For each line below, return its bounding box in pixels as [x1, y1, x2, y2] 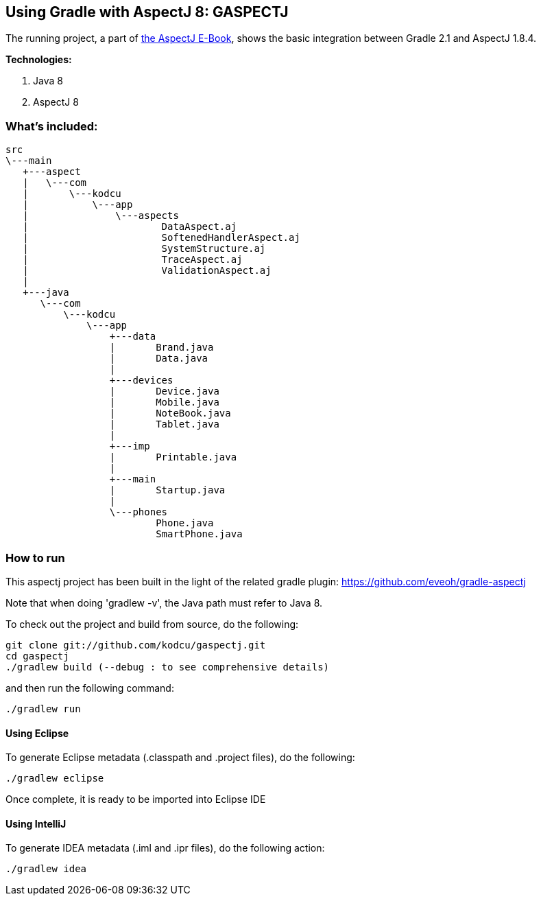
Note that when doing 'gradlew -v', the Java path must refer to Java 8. [5, 596, 323, 609]
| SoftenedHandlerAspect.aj [23, 232, 300, 244]
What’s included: [5, 119, 98, 133]
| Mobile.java [109, 397, 219, 408]
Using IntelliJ [5, 817, 67, 830]
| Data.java [109, 353, 208, 364]
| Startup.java [109, 484, 226, 496]
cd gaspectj [5, 650, 69, 662]
